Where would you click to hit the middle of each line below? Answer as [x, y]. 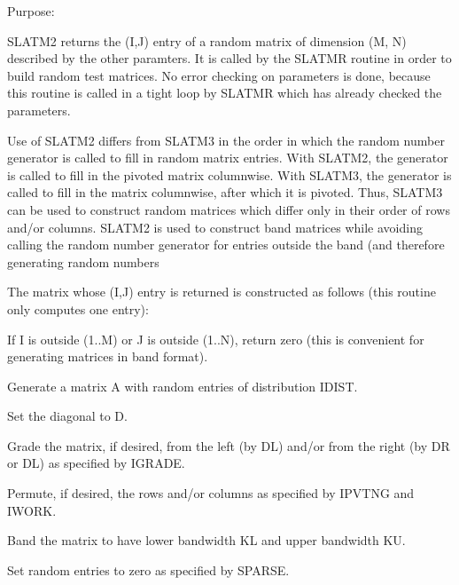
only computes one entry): [78, 308]
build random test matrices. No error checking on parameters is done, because [219, 75]
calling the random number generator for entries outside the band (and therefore [226, 245]
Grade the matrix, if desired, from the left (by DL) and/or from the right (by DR [229, 445]
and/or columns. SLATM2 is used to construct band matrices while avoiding [215, 227]
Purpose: [31, 11]
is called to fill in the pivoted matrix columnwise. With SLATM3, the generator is [229, 174]
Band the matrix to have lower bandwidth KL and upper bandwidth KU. [206, 540]
